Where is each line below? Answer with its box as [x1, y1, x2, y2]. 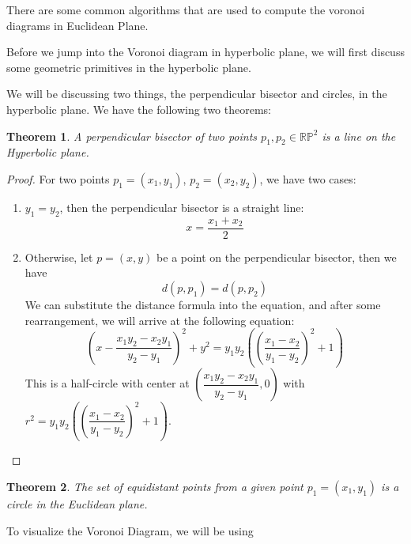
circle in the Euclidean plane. [6, 495, 148, 512]
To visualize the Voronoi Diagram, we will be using [6, 522, 254, 538]
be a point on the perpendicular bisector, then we [156, 248, 397, 265]
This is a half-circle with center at [25, 375, 190, 391]
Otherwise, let [25, 248, 93, 265]
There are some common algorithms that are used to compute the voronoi [6, 2, 365, 17]
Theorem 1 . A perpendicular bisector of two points [6, 127, 258, 144]
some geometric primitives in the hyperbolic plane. [6, 59, 251, 75]
